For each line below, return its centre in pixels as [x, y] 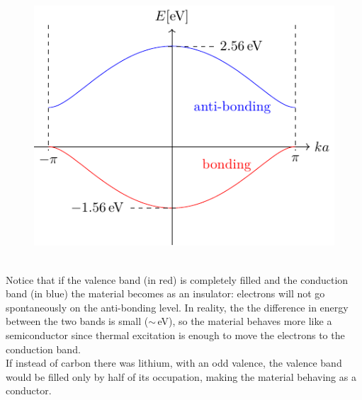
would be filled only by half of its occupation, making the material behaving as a [181, 376]
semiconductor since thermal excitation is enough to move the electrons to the [175, 335]
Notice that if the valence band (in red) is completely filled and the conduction [177, 279]
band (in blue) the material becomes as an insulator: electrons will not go [165, 293]
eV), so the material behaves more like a [245, 321]
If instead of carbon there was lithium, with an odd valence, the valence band [174, 363]
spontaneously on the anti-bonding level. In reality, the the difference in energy [177, 307]
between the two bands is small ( [77, 321]
